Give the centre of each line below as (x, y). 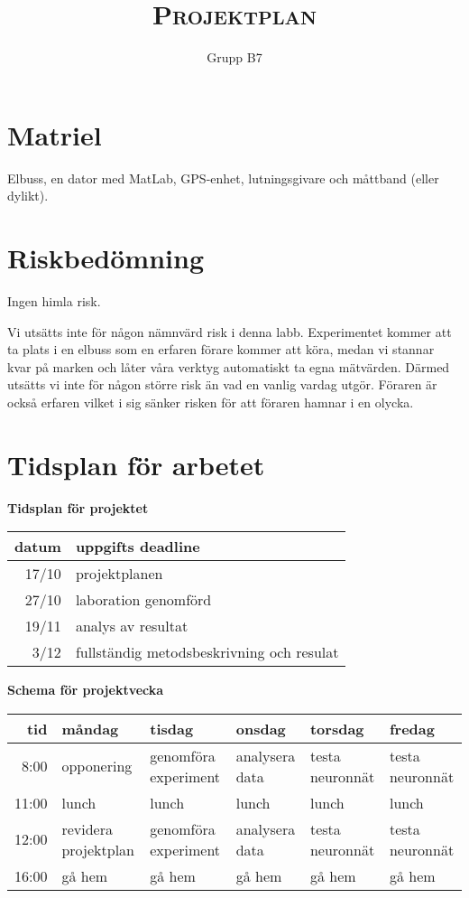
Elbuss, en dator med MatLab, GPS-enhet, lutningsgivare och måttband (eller (223, 178)
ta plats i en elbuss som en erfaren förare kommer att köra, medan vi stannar (221, 349)
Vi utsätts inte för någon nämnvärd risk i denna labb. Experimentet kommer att (230, 331)
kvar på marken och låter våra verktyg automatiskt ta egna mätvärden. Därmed (229, 366)
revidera (87, 828)
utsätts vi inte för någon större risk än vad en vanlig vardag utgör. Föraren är (222, 384)
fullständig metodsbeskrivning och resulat (207, 652)
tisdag (172, 728)
